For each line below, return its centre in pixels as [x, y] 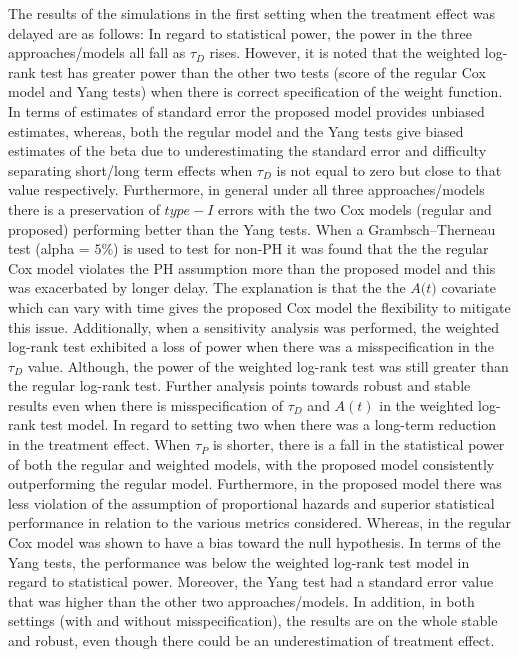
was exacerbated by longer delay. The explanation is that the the [207, 287]
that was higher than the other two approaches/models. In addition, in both [241, 600]
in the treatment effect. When [99, 444]
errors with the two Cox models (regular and [355, 208]
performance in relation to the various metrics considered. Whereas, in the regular [260, 522]
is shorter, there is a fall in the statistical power [358, 444]
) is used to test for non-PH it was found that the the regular [301, 248]
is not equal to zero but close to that [389, 169]
